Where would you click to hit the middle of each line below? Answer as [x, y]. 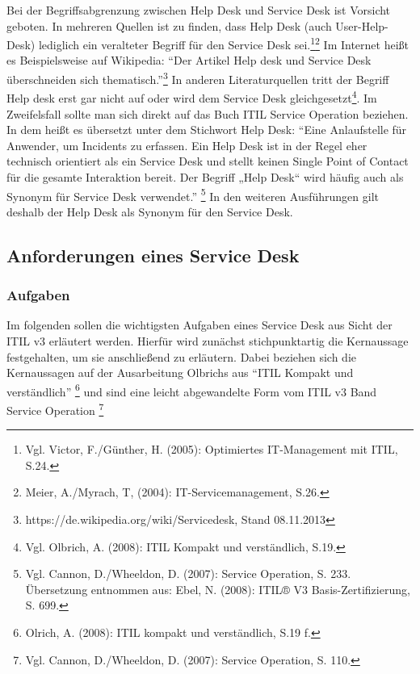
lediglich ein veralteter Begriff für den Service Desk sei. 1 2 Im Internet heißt [224, 43]
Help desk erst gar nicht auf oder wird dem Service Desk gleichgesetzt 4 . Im [192, 96]
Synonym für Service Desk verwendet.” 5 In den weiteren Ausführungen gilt [193, 195]
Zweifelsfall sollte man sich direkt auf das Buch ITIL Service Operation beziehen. [208, 113]
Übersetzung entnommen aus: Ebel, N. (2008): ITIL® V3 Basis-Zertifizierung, [218, 589]
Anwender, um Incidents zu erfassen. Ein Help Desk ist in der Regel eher [187, 145]
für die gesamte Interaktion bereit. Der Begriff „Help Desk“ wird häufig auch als [205, 176]
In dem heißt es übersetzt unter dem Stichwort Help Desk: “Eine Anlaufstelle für [207, 130]
